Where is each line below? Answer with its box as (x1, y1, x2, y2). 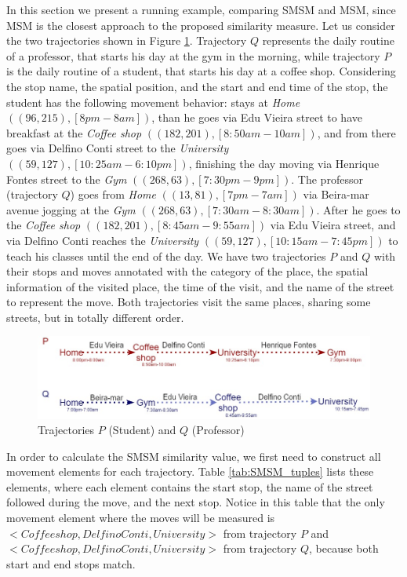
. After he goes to (316, 201, 401, 217)
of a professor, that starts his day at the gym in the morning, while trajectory (6, 47, 380, 64)
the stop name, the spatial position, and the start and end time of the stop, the (6, 78, 388, 94)
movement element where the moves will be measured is (6, 509, 275, 526)
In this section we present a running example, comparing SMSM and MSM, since (6, 2, 396, 17)
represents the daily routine (262, 32, 394, 49)
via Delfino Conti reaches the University (6, 232, 199, 248)
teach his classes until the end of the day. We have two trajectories (6, 247, 326, 264)
